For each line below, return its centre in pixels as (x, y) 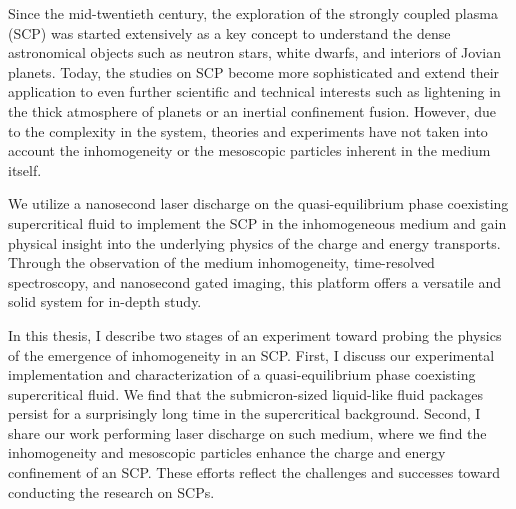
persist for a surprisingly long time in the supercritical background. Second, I (244, 413)
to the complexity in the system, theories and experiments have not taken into (248, 130)
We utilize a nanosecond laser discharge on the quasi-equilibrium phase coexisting (258, 203)
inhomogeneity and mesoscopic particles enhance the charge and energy (227, 452)
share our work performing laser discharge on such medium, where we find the (247, 432)
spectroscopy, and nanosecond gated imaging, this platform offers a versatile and (254, 281)
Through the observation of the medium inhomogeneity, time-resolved (221, 262)
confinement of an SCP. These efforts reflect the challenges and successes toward (254, 472)
